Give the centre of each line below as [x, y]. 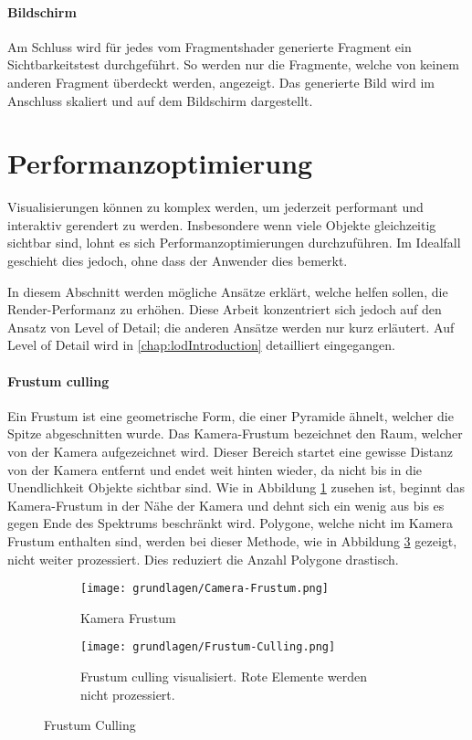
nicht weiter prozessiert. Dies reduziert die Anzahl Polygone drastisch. [203, 559]
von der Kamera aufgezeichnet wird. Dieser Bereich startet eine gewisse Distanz [231, 452]
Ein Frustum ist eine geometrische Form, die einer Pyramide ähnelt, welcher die [231, 415]
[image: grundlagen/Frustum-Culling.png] [208, 647]
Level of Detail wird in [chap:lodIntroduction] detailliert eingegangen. [201, 345]
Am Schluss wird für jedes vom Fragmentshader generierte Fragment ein [210, 46]
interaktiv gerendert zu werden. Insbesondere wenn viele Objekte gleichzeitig [222, 224]
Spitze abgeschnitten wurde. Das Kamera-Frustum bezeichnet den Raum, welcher [235, 433]
